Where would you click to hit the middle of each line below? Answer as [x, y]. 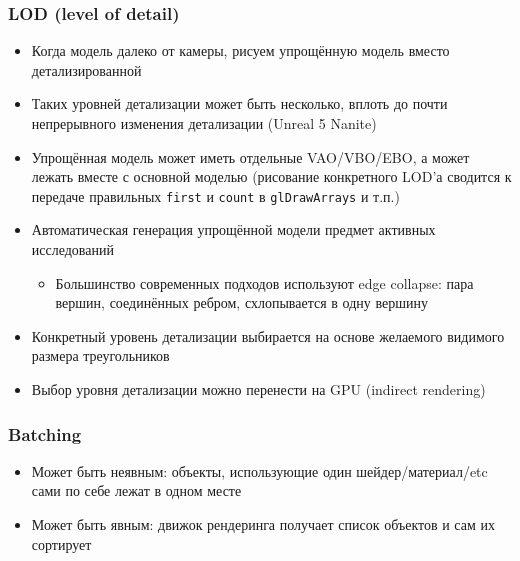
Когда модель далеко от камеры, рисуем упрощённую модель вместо [240, 50]
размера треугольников [100, 355]
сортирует [61, 543]
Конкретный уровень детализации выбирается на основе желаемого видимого [268, 335]
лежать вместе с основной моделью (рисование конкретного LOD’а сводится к [271, 176]
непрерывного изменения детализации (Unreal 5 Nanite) [204, 123]
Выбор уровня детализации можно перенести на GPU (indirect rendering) [258, 389]
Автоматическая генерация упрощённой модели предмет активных [233, 229]
